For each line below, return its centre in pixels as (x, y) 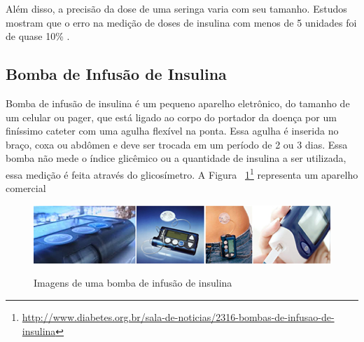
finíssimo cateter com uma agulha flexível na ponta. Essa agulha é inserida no (172, 131)
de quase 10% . (38, 36)
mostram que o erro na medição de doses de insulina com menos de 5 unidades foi (181, 22)
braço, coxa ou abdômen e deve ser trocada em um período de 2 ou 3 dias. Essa (177, 144)
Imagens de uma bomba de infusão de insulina (133, 283)
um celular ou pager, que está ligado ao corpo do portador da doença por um (171, 117)
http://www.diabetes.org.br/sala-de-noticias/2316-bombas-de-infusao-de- (178, 317)
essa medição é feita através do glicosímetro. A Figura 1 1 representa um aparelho (182, 173)
